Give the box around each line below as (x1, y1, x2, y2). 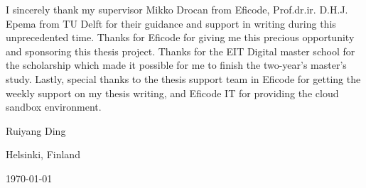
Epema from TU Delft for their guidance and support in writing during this (6, 16, 336, 31)
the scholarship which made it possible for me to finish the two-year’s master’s (6, 57, 347, 72)
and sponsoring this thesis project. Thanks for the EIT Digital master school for (6, 43, 355, 58)
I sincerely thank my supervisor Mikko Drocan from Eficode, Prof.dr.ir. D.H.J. (6, 2, 348, 16)
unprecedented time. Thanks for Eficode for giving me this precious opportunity (6, 30, 355, 45)
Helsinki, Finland (6, 147, 80, 162)
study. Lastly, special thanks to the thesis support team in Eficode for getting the (6, 71, 361, 86)
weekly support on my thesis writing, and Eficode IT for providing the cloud (6, 85, 339, 100)
